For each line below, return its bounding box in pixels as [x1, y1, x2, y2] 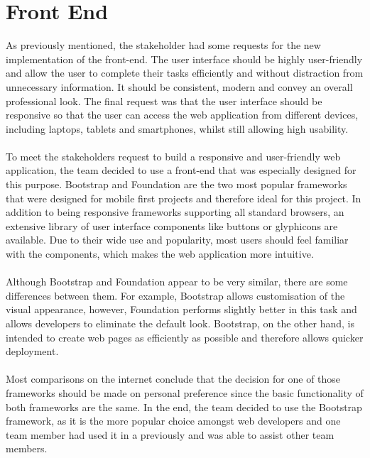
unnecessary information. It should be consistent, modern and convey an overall [6, 79, 353, 94]
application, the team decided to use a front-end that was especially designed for [6, 163, 357, 178]
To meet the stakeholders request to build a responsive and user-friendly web [6, 148, 341, 163]
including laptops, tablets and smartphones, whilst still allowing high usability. [6, 121, 349, 136]
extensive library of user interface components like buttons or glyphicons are [6, 218, 338, 233]
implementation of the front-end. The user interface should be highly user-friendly [6, 51, 363, 66]
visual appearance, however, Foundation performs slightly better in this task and [6, 302, 357, 317]
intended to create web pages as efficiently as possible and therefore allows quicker [6, 329, 364, 344]
